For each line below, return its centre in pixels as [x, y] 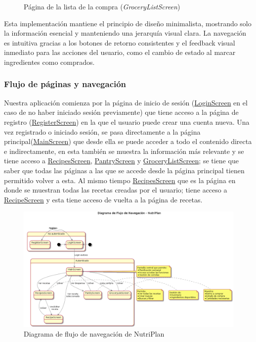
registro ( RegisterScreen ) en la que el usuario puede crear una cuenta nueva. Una [127, 122]
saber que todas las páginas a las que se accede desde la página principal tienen [124, 170]
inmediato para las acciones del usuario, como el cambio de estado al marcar [120, 52]
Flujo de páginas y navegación [65, 84]
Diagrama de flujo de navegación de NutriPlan [94, 334]
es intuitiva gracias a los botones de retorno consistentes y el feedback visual [120, 42]
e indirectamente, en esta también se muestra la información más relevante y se [124, 151]
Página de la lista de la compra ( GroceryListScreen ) [102, 6]
